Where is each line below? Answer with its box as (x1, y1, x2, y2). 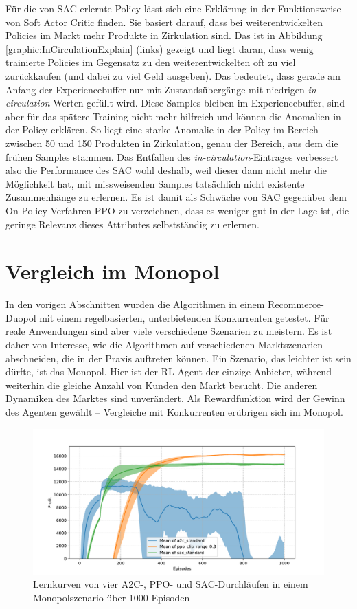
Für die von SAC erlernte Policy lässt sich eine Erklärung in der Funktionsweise (5, 1, 341, 15)
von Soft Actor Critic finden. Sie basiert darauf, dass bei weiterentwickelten (5, 14, 323, 29)
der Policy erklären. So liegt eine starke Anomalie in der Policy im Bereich (5, 122, 319, 137)
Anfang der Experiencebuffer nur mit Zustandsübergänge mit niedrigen (5, 82, 305, 96)
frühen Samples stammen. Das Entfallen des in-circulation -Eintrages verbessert (5, 149, 338, 164)
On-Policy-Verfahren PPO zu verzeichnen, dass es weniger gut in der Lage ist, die (5, 203, 349, 217)
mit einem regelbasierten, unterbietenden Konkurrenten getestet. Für (39, 310, 330, 324)
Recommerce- (268, 297, 324, 311)
